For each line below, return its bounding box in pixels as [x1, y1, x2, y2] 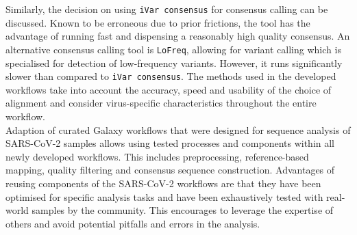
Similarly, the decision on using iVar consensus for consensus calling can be [5, 2, 328, 16]
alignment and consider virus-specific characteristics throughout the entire [5, 96, 317, 110]
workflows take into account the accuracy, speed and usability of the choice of [5, 82, 332, 96]
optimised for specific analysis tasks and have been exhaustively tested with [5, 189, 323, 204]
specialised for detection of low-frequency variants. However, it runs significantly [5, 55, 343, 70]
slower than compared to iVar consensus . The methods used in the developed [5, 69, 336, 83]
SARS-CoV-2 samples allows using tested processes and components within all [5, 136, 334, 150]
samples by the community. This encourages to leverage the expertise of [32, 203, 334, 217]
